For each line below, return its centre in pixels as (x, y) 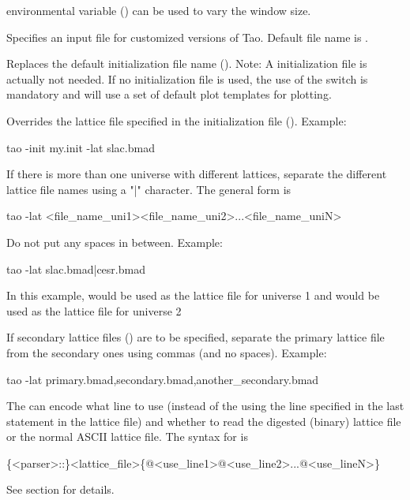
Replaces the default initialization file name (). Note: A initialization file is (187, 63)
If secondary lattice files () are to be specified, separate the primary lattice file (196, 337)
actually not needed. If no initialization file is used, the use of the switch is (187, 78)
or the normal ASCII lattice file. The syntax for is (127, 437)
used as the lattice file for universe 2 (94, 310)
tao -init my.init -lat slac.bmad (81, 147)
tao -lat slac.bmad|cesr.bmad (76, 269)
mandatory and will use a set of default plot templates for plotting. (169, 94)
